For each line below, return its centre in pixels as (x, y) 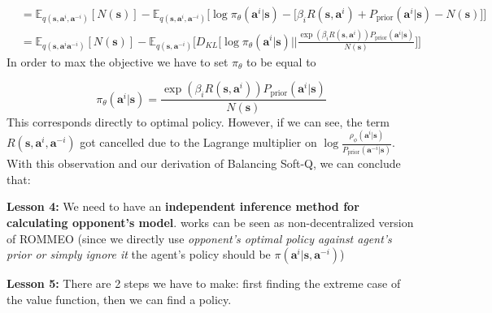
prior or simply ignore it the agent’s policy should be (139, 254)
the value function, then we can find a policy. (119, 299)
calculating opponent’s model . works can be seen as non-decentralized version (210, 222)
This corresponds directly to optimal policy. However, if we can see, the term (198, 121)
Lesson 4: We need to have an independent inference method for (183, 206)
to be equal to (281, 61)
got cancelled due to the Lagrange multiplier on (198, 142)
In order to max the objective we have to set (118, 61)
